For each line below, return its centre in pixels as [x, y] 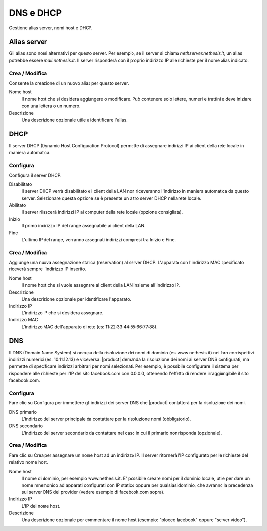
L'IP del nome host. [41, 506]
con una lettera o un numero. [51, 106]
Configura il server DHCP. [35, 175]
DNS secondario [26, 426]
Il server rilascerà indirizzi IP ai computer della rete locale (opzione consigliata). [102, 212]
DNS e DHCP [35, 13]
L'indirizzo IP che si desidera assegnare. [63, 313]
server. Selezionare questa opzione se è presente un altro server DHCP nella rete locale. [111, 198]
